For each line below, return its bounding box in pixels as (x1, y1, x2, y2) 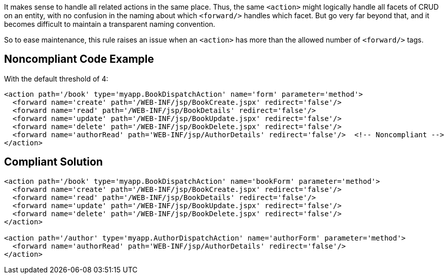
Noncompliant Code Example (4, 53, 154, 66)
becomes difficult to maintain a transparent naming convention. (4, 20, 215, 28)
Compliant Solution (4, 155, 103, 169)
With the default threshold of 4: (4, 74, 108, 83)
